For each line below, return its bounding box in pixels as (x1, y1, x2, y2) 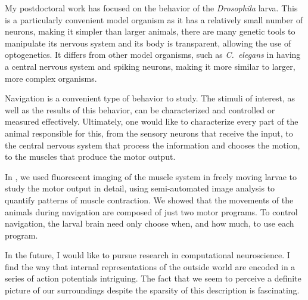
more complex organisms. (5, 72, 97, 84)
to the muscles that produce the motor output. (5, 150, 176, 163)
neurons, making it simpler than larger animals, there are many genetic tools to (5, 25, 295, 38)
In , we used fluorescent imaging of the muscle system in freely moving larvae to (5, 170, 297, 183)
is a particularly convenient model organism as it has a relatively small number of (5, 13, 303, 26)
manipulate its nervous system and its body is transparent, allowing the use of (5, 36, 291, 49)
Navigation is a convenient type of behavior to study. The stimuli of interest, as (5, 92, 295, 104)
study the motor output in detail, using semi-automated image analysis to (5, 182, 275, 194)
